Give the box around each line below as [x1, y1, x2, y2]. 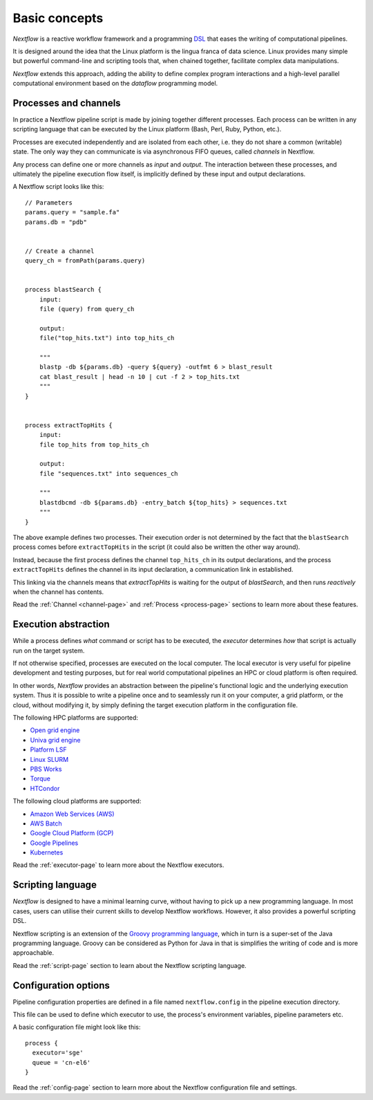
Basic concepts [12, 10, 104, 26]
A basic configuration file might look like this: [12, 1023, 141, 1032]
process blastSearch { [25, 286, 102, 294]
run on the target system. [12, 646, 85, 655]
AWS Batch [30, 819, 62, 828]
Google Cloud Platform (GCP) [30, 829, 114, 837]
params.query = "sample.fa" [25, 208, 120, 216]
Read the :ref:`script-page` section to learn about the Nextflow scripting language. [12, 961, 247, 969]
